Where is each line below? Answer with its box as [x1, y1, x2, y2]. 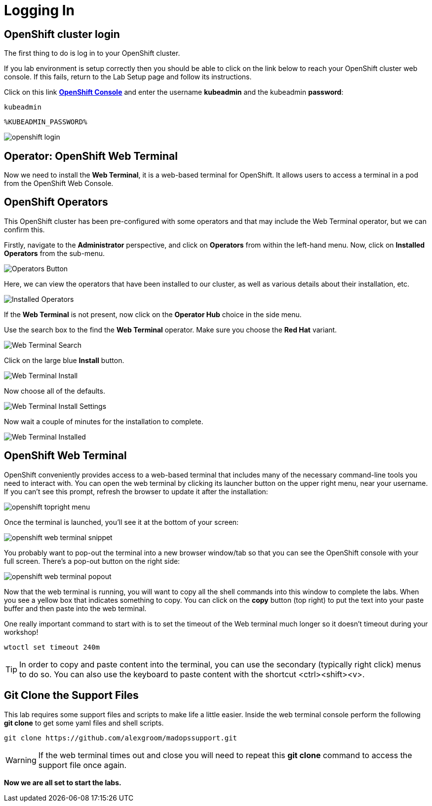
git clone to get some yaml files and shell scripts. [4, 718, 164, 727]
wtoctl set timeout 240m [4, 643, 100, 651]
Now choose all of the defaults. [4, 386, 105, 395]
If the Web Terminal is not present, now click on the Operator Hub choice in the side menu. [4, 310, 302, 319]
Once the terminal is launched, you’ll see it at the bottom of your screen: [4, 517, 239, 526]
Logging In [4, 2, 75, 19]
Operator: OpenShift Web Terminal [4, 149, 178, 162]
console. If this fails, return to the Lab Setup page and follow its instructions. [4, 73, 252, 81]
